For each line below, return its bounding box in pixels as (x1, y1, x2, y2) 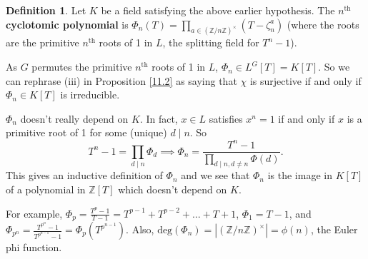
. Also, (126, 222, 154, 237)
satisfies (209, 111, 243, 126)
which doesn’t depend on (118, 181, 227, 196)
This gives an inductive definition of (6, 168, 163, 183)
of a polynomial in (6, 181, 86, 196)
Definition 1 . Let (6, 3, 86, 17)
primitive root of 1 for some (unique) (6, 125, 167, 140)
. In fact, (139, 111, 178, 126)
